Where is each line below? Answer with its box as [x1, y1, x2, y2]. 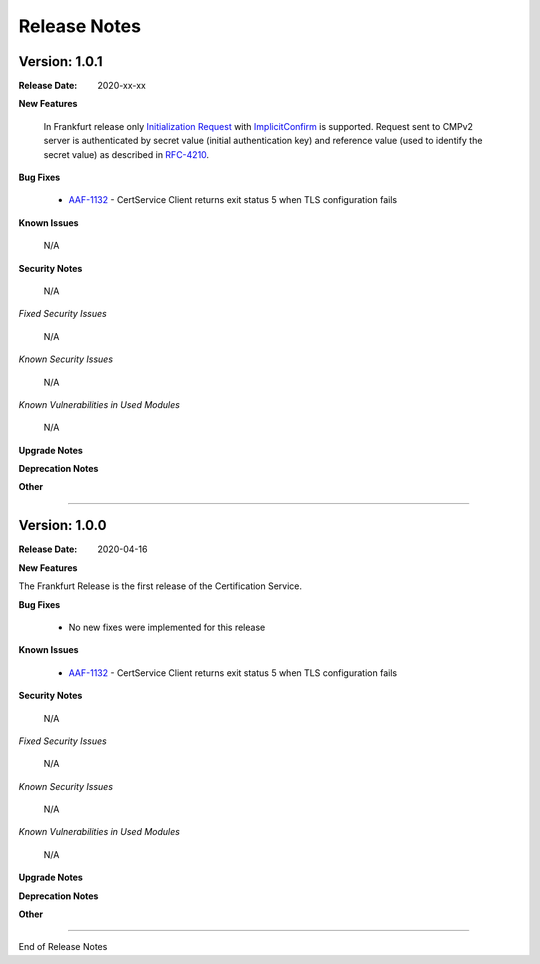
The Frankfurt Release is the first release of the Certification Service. [18, 580, 303, 592]
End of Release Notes [18, 941, 108, 953]
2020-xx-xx [97, 80, 147, 92]
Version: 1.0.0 [18, 517, 107, 534]
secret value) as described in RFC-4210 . [43, 148, 210, 160]
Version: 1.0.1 [18, 53, 104, 70]
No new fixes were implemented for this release [68, 621, 266, 633]
